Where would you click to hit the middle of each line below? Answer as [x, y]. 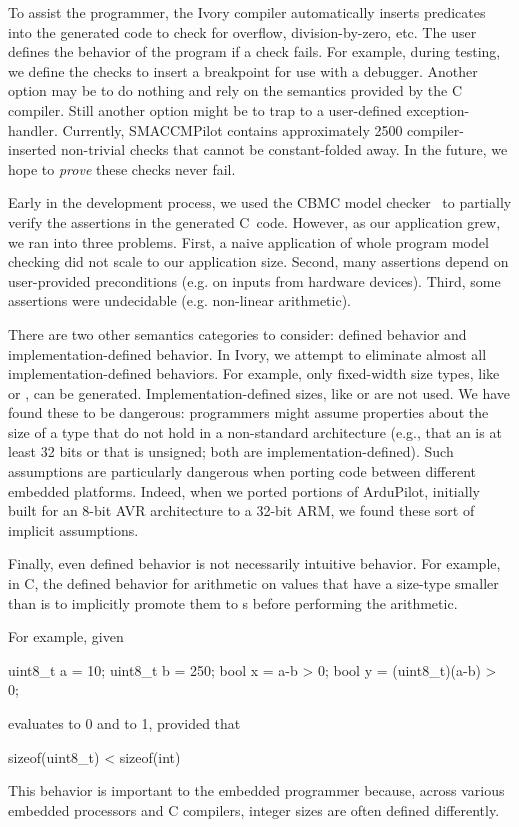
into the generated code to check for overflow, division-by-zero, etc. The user [242, 31]
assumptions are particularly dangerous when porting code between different [242, 471]
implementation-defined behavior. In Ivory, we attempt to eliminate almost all [247, 353]
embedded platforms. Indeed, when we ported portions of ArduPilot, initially [244, 490]
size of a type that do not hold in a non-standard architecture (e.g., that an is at [255, 431]
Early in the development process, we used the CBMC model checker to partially [260, 202]
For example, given [66, 636]
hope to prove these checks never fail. [122, 168]
